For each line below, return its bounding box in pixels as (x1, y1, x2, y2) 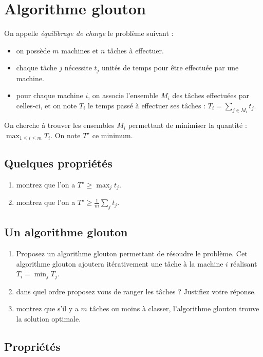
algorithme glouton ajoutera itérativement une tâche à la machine (16, 258, 223, 269)
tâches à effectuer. (107, 45, 164, 55)
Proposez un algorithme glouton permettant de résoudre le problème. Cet (16, 248, 248, 259)
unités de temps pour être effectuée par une (102, 62, 239, 73)
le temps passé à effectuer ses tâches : (87, 100, 206, 110)
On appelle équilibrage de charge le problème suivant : (4, 28, 174, 39)
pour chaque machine (16, 90, 83, 101)
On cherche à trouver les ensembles (4, 120, 115, 130)
